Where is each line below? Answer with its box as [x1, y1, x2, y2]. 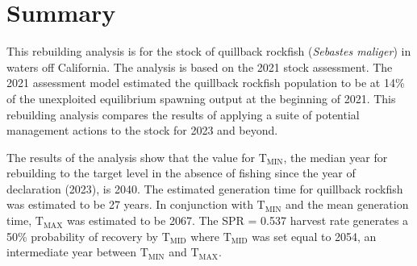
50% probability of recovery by [6, 227, 158, 244]
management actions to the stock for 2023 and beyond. [6, 122, 278, 139]
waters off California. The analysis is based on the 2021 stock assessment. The [6, 58, 393, 75]
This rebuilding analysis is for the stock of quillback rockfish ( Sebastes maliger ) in [6, 43, 411, 60]
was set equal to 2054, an [252, 227, 377, 244]
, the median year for [283, 148, 388, 165]
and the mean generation [286, 196, 409, 213]
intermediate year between [6, 243, 137, 260]
